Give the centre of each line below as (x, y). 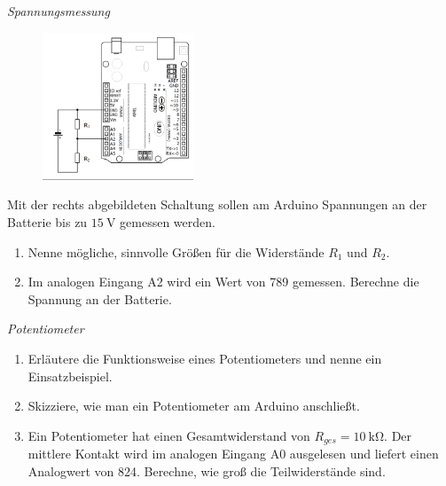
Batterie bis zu (47, 222)
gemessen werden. (168, 222)
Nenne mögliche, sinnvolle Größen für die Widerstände (176, 251)
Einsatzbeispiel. (70, 376)
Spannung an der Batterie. (100, 298)
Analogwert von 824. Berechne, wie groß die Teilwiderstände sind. (207, 470)
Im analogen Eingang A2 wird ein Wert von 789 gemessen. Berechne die (223, 282)
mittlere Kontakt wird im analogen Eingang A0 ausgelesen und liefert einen (233, 454)
